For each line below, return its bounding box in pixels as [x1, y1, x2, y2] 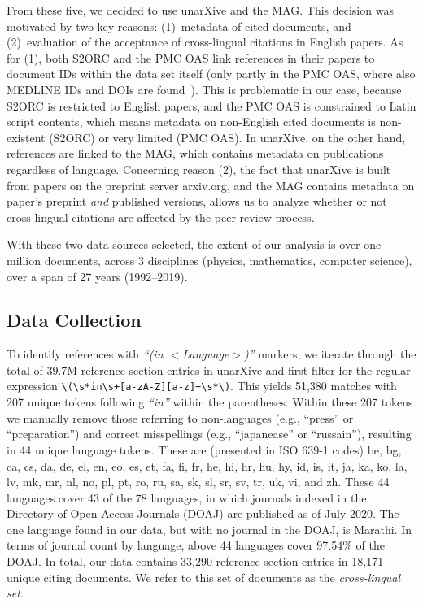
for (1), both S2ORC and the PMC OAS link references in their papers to [7, 49, 375, 66]
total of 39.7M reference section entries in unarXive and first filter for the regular [7, 361, 411, 378]
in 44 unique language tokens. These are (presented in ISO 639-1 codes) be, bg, [7, 441, 402, 458]
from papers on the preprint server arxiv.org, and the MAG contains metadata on [7, 176, 415, 193]
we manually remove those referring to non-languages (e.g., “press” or [7, 409, 354, 426]
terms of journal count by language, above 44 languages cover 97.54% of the [7, 537, 385, 554]
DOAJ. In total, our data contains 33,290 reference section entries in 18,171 [7, 553, 384, 570]
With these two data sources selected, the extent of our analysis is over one [7, 236, 382, 253]
